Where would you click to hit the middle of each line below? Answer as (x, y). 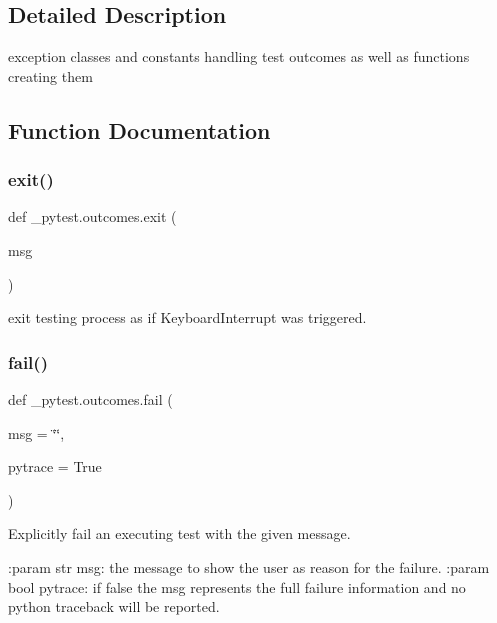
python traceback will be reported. (114, 606)
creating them (50, 75)
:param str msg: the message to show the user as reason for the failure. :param (249, 566)
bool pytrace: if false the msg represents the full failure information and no (237, 586)
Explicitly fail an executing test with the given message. (179, 533)
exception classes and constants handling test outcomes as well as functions (239, 56)
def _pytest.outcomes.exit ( (92, 216)
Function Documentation (139, 129)
